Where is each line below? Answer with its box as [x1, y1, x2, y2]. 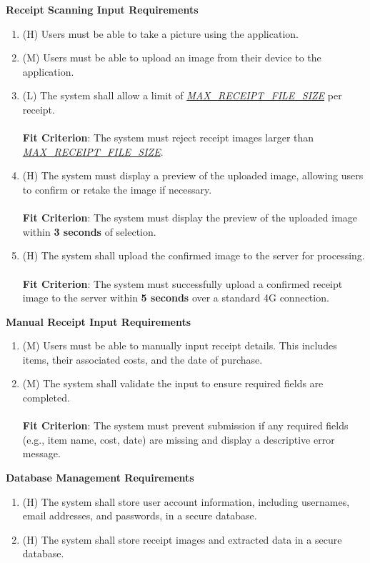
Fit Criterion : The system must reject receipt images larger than [22, 130, 314, 145]
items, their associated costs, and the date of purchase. [22, 352, 263, 367]
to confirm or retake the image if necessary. [22, 181, 212, 196]
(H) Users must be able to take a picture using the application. [22, 26, 299, 41]
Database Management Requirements [6, 470, 194, 485]
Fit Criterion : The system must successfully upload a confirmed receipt [22, 276, 343, 291]
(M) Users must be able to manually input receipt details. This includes [22, 338, 337, 353]
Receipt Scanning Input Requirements [6, 2, 199, 16]
